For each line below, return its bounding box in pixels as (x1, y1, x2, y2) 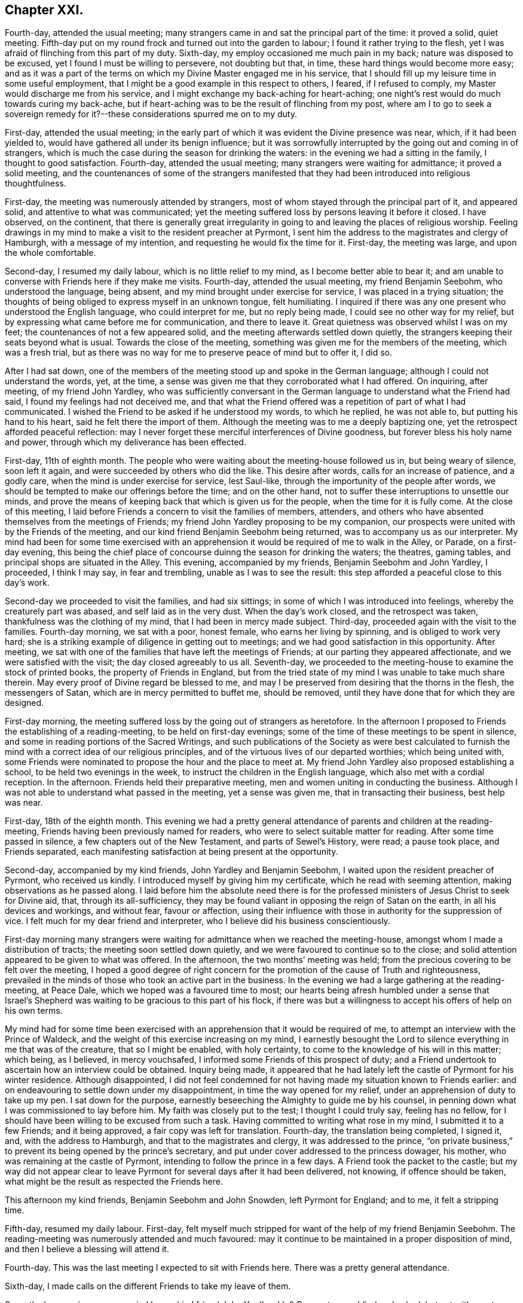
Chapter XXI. (5, 2, 84, 17)
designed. (5, 698, 44, 708)
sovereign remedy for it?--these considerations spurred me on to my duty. (5, 109, 297, 120)
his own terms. (5, 1005, 63, 1016)
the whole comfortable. (5, 247, 96, 258)
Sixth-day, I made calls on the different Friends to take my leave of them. (5, 1281, 291, 1292)
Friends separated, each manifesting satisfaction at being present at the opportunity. (5, 846, 338, 857)
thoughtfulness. (5, 178, 66, 189)
